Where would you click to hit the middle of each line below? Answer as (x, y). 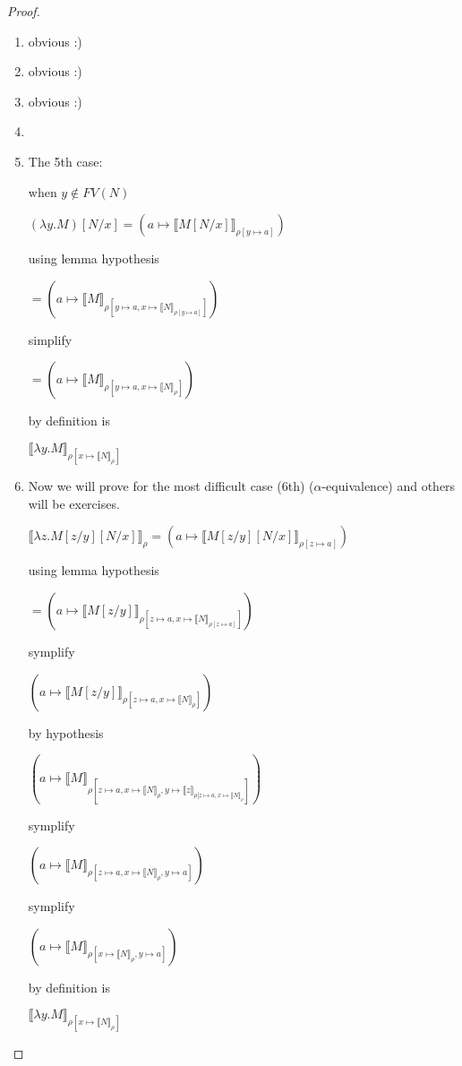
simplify (50, 339)
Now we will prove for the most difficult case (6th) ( (171, 486)
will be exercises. (74, 503)
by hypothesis (66, 732)
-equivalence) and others (389, 486)
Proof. (24, 11)
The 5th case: (65, 161)
